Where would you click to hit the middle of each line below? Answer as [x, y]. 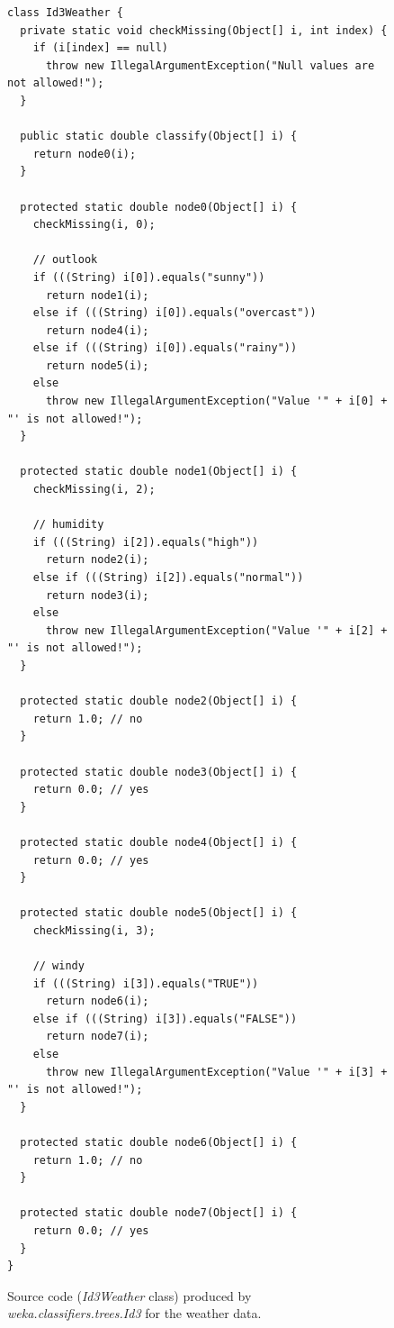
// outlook [65, 260]
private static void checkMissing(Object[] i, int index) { [204, 30]
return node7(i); [97, 1037]
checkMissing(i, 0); [94, 225]
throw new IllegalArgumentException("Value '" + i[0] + [216, 401]
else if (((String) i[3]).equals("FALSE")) [165, 1019]
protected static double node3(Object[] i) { [159, 772]
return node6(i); [97, 1001]
